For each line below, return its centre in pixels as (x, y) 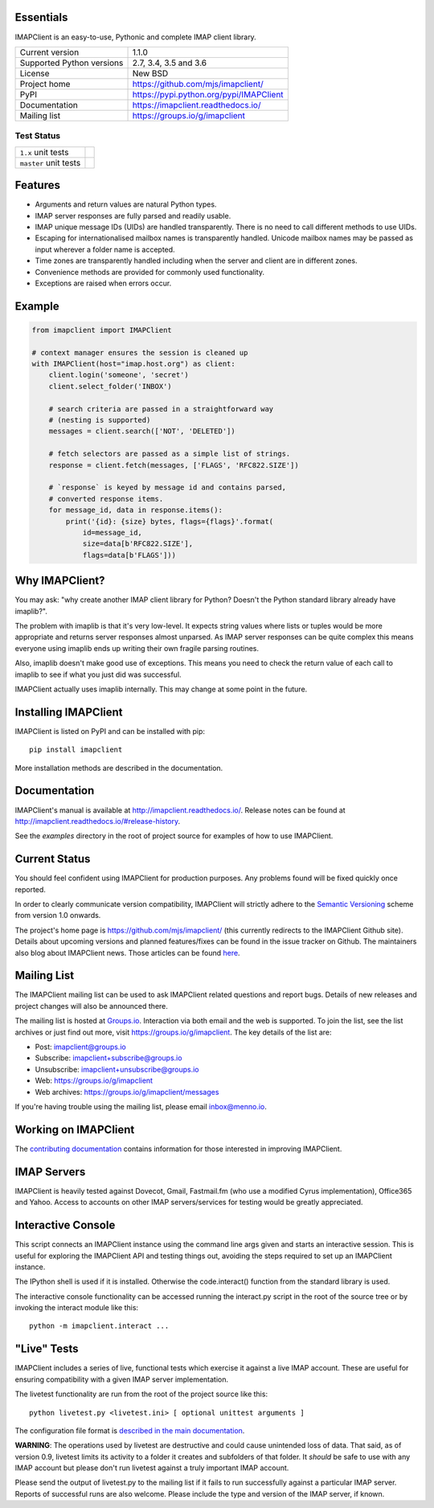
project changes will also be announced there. (92, 1006)
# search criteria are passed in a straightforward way (161, 409)
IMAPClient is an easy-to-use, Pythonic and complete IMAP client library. (135, 37)
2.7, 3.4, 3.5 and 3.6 (170, 63)
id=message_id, (112, 532)
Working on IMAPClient (75, 1129)
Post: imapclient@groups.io (80, 1047)
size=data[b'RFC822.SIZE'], (137, 544)
